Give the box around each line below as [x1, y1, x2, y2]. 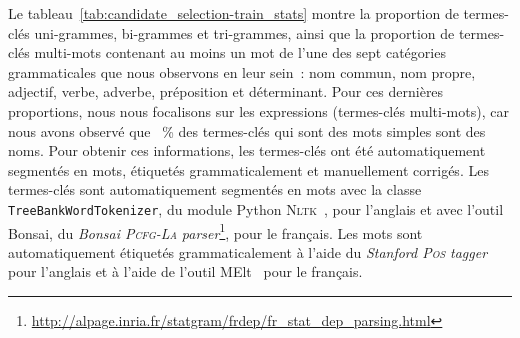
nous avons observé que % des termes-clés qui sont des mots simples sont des [8, 120, 486, 141]
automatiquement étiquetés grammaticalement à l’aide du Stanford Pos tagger [8, 241, 488, 262]
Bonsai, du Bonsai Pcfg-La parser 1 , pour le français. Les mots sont [8, 219, 423, 243]
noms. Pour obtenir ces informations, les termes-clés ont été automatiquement [8, 140, 486, 161]
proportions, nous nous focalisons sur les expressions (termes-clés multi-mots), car [8, 100, 509, 121]
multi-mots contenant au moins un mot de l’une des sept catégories [34, 42, 446, 63]
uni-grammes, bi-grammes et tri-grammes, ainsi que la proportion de [34, 22, 455, 43]
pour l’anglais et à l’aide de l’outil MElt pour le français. [8, 261, 363, 282]
